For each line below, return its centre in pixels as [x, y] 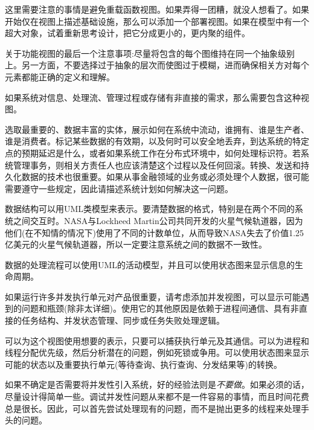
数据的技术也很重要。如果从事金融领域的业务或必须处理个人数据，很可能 [165, 177]
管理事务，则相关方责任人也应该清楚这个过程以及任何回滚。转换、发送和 [157, 165]
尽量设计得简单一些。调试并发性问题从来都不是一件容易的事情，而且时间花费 [157, 396]
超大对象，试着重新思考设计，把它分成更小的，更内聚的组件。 [127, 33]
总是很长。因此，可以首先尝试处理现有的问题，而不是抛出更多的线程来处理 [153, 408]
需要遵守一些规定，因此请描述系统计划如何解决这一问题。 [119, 188]
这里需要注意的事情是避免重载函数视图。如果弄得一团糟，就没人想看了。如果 [157, 9]
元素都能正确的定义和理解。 [60, 76]
